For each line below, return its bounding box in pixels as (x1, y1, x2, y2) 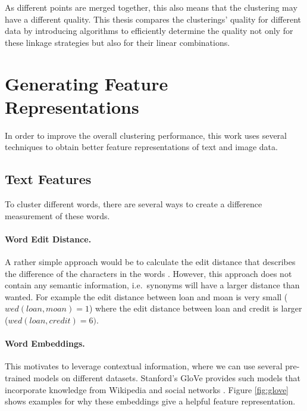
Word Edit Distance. (5, 232, 92, 245)
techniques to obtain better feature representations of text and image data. (5, 141, 278, 153)
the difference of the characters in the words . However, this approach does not (5, 267, 292, 279)
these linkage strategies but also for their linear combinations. (5, 36, 230, 48)
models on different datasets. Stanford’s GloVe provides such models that (33, 372, 301, 384)
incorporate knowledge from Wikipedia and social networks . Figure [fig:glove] (5, 383, 289, 396)
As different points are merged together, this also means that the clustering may (5, 1, 297, 13)
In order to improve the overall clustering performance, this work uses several (5, 129, 287, 141)
